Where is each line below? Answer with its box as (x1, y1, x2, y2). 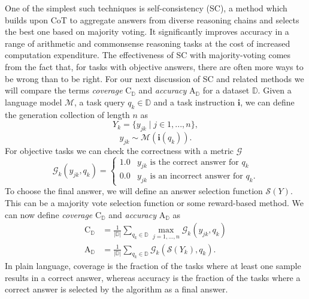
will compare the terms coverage (5, 84, 123, 96)
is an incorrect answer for (150, 172, 243, 181)
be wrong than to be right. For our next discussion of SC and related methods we (5, 72, 304, 84)
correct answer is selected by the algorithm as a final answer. (5, 283, 228, 295)
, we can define (240, 95, 295, 108)
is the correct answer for (150, 158, 239, 167)
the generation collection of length (5, 108, 130, 120)
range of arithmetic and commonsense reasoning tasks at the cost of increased (5, 37, 290, 49)
